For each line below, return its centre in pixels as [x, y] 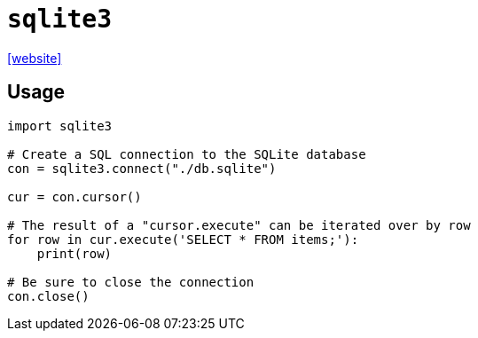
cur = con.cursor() [74, 197]
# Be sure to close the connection [131, 282]
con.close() [48, 296]
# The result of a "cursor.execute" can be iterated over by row [239, 225]
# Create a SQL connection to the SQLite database [187, 154]
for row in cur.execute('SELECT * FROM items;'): [183, 239]
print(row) [74, 253]
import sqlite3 [60, 126]
